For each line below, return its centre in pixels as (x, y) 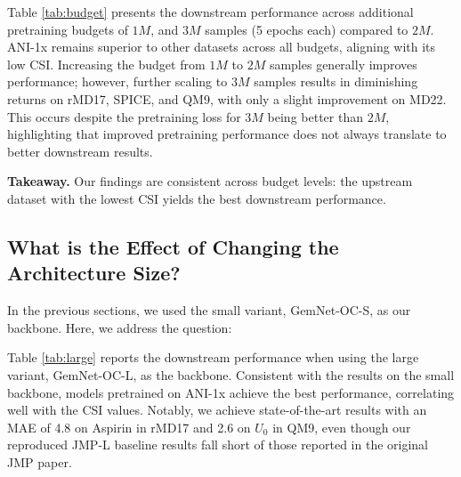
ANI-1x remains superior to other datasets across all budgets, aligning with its (222, 47)
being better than (315, 116)
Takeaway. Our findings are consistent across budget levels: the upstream (210, 181)
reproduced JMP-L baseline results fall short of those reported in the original (218, 445)
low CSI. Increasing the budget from (106, 64)
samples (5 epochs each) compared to (307, 29)
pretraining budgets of (68, 29)
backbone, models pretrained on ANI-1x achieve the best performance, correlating (231, 392)
